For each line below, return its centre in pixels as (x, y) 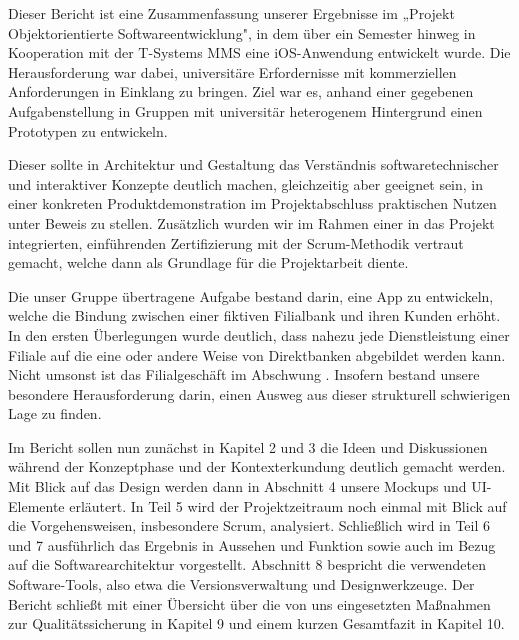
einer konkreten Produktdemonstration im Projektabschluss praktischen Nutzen (252, 203)
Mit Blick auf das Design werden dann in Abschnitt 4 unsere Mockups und (237, 486)
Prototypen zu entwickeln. (88, 130)
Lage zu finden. (55, 413)
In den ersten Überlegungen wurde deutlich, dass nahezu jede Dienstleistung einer (259, 334)
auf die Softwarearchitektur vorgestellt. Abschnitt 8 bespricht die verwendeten (247, 564)
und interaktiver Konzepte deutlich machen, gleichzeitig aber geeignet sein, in (246, 183)
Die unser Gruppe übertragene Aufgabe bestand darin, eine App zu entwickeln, (251, 295)
